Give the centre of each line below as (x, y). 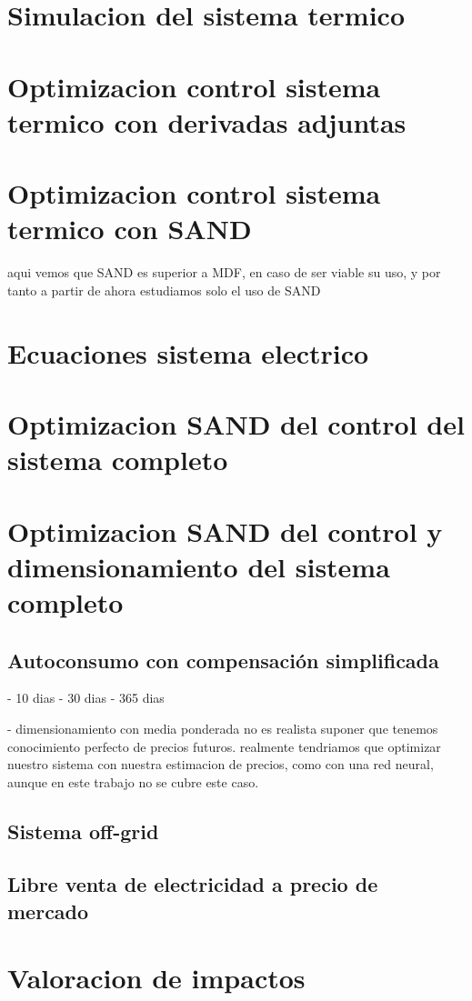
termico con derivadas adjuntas (207, 121)
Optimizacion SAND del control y (225, 531)
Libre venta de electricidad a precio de (193, 884)
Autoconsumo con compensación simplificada (223, 660)
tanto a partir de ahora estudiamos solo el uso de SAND (164, 290)
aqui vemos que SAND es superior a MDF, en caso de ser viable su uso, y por (224, 272)
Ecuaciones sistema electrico (188, 352)
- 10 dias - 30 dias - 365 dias (86, 698)
